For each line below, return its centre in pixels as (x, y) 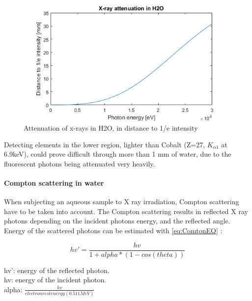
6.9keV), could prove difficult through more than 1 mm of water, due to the (118, 154)
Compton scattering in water (54, 183)
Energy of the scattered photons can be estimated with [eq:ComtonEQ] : (113, 231)
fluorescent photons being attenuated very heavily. (80, 163)
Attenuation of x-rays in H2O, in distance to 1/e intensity (111, 128)
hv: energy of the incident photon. (55, 280)
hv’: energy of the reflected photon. (57, 270)
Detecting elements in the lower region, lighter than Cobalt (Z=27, (105, 144)
